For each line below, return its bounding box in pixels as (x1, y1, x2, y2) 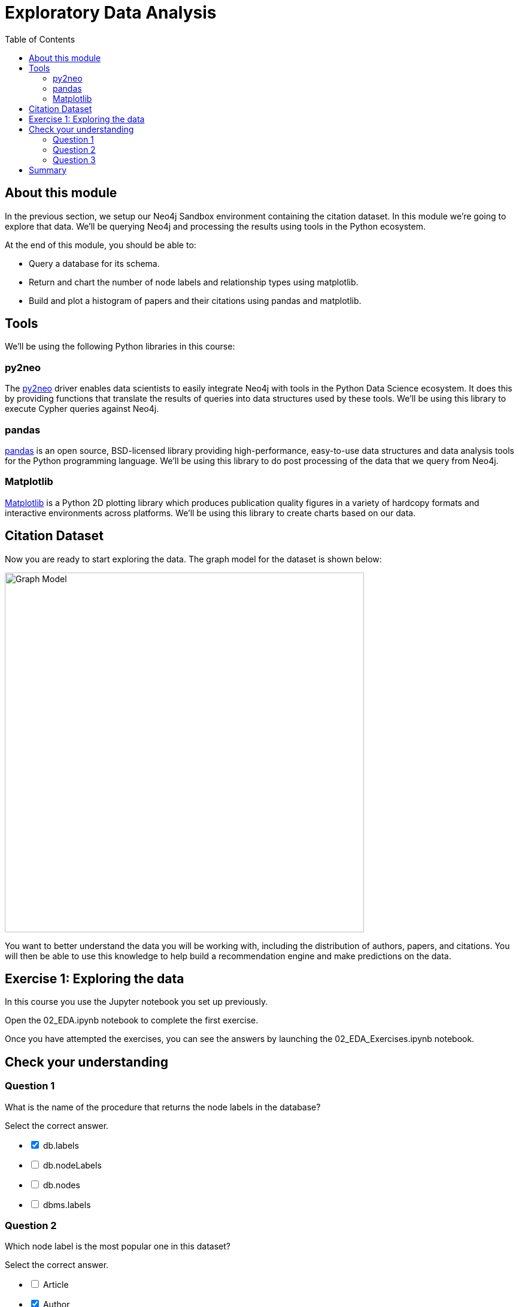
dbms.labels (43, 1199, 91, 1210)
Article (43, 1279, 69, 1290)
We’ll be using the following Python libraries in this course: (5, 341, 235, 352)
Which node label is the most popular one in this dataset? (5, 1241, 231, 1252)
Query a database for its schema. (29, 258, 160, 269)
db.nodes (43, 1179, 80, 1190)
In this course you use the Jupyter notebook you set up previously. (5, 996, 268, 1007)
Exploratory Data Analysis (5, 2, 217, 23)
